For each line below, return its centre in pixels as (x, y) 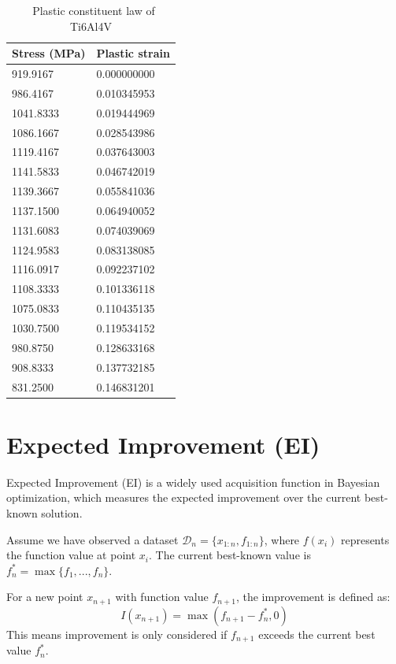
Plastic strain (133, 53)
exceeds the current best (317, 634)
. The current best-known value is (230, 555)
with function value (162, 597)
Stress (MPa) (49, 53)
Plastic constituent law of (94, 10)
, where (282, 539)
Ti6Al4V (91, 26)
